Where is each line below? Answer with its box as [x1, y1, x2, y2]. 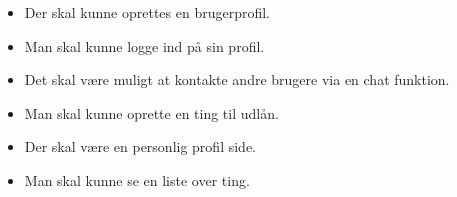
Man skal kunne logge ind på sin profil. [24, 35, 265, 56]
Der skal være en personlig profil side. [24, 136, 256, 157]
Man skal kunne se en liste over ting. [24, 169, 250, 190]
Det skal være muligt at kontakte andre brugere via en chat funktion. [24, 69, 450, 90]
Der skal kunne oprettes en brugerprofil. [24, 2, 270, 22]
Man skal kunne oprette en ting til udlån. [24, 102, 279, 123]
